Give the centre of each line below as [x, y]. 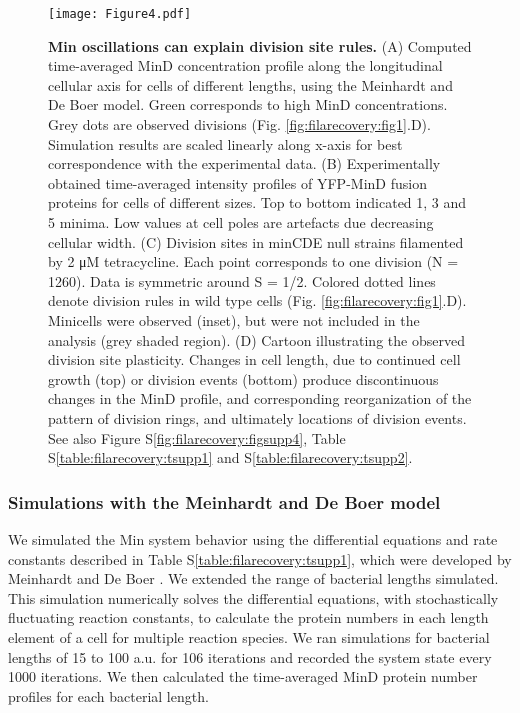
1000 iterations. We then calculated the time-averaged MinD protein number [243, 676]
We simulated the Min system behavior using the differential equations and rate [253, 538]
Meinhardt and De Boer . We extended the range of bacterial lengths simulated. [253, 578]
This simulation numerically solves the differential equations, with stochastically [253, 597]
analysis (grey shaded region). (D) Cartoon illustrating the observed [256, 339]
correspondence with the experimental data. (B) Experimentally [244, 163]
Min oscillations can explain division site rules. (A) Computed [260, 45]
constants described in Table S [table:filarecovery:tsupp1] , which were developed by [260, 558]
